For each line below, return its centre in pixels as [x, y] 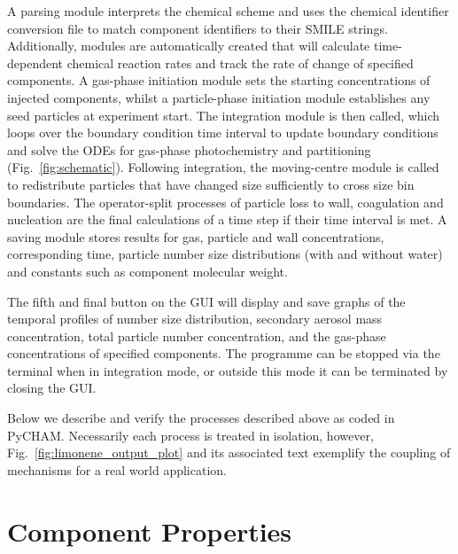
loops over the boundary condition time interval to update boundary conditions [223, 133]
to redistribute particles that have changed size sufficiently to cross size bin [211, 184]
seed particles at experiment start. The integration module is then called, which [224, 115]
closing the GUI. [52, 388]
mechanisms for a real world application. [117, 469]
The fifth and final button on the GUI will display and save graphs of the [206, 301]
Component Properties [150, 531]
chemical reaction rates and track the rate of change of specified [240, 62]
